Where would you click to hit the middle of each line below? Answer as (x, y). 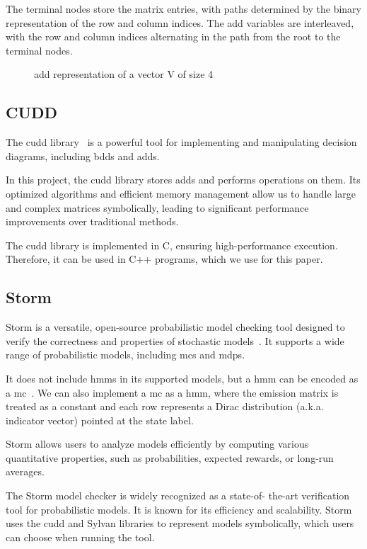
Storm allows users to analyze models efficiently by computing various (157, 444)
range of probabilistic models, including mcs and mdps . (126, 355)
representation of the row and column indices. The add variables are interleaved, (180, 22)
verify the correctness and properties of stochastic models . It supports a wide (175, 340)
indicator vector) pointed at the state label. (100, 420)
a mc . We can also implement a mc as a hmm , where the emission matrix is (172, 392)
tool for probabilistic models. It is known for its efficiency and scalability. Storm (179, 509)
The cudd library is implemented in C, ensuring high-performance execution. (172, 245)
